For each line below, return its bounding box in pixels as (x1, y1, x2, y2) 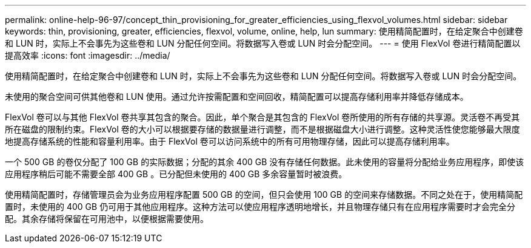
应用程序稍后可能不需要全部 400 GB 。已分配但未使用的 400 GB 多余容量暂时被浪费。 (5, 169, 347, 179)
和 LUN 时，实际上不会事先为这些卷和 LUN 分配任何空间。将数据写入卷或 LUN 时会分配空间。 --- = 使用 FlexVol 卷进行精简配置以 (5, 38, 521, 48)
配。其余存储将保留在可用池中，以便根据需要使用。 (5, 214, 209, 224)
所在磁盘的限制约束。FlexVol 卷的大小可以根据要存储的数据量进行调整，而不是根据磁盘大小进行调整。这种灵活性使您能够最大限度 (5, 124, 520, 134)
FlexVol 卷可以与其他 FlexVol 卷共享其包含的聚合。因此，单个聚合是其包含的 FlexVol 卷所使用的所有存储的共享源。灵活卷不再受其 (5, 112, 520, 122)
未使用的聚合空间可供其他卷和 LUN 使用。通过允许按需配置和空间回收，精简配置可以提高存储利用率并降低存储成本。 (5, 91, 469, 102)
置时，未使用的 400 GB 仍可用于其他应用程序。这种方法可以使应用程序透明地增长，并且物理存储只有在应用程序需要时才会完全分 (5, 201, 516, 212)
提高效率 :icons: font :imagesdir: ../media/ (5, 50, 170, 60)
